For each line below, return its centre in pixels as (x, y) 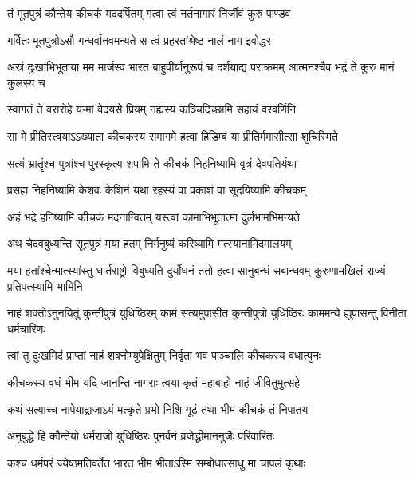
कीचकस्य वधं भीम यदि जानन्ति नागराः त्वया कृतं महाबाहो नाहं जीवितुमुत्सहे (154, 382)
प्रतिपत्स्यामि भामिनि (45, 286)
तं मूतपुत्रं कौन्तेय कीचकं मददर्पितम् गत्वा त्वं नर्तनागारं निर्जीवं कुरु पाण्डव (149, 13)
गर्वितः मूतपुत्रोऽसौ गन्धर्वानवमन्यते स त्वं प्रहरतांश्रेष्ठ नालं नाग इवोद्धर (139, 40)
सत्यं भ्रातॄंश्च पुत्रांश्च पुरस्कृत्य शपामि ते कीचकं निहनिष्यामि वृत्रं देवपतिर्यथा (152, 163)
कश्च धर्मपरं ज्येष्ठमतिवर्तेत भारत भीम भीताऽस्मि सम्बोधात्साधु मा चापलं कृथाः (156, 462)
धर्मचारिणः (26, 328)
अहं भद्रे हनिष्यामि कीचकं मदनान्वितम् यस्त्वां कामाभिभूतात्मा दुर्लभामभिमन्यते (153, 216)
